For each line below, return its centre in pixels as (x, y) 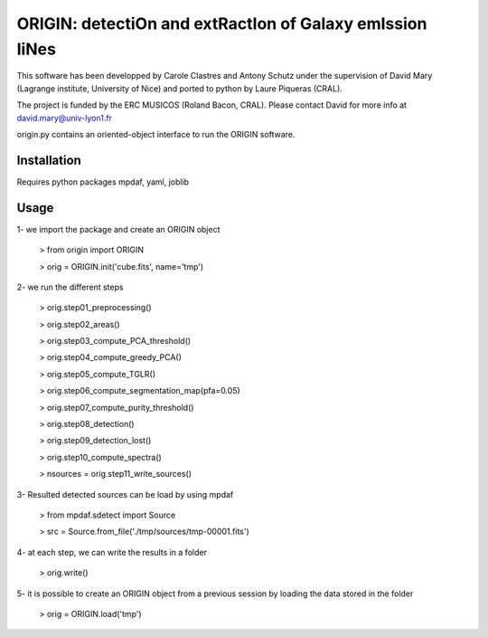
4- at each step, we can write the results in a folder (112, 552)
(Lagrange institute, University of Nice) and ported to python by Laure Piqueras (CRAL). (180, 88)
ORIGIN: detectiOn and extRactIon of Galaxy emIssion (222, 24)
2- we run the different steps (70, 287)
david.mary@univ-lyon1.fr (65, 118)
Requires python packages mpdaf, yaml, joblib (103, 182)
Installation (49, 160)
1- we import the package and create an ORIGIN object (118, 229)
